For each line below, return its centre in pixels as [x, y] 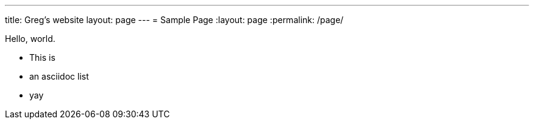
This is [42, 57]
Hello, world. [30, 39]
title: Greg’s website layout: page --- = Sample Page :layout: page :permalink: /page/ [174, 20]
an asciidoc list [59, 76]
